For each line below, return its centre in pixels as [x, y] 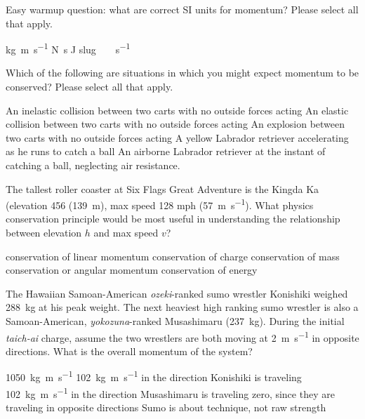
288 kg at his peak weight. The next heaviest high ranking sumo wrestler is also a [182, 307]
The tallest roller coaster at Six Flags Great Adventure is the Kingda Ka [162, 188]
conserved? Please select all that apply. [89, 87]
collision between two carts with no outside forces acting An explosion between [175, 124]
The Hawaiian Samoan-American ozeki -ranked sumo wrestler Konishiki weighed [177, 293]
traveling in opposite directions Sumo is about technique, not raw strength [166, 407]
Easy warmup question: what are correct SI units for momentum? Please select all [182, 9]
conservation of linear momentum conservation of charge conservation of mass [173, 256]
